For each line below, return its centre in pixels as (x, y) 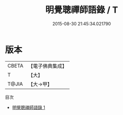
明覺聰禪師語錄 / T (82, 10)
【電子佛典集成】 (47, 66)
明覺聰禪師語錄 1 (28, 107)
